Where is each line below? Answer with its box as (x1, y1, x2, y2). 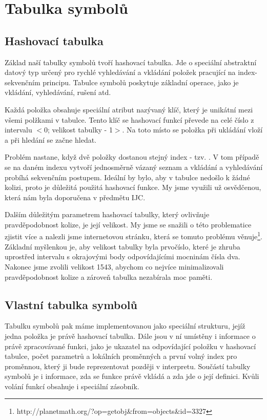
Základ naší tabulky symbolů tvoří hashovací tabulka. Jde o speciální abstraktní (5, 56, 257, 67)
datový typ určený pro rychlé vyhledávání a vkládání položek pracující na (5, 67, 236, 78)
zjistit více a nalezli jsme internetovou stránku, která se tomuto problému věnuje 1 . (5, 230, 262, 242)
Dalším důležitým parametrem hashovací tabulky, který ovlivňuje (5, 209, 210, 220)
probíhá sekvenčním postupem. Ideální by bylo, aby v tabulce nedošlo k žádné (5, 171, 250, 182)
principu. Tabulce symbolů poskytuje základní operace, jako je (43, 77, 239, 87)
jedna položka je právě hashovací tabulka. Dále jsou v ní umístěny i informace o (5, 330, 256, 341)
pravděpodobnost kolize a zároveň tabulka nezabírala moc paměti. (5, 271, 213, 282)
